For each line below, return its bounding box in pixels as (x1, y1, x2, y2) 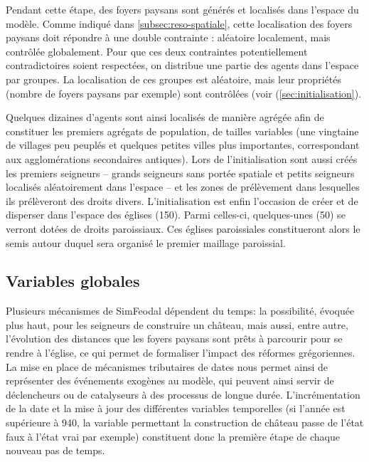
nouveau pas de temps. (6, 443, 105, 458)
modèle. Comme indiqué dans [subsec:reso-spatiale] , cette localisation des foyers (6, 16, 353, 31)
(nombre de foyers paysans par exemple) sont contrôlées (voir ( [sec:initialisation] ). (6, 85, 362, 100)
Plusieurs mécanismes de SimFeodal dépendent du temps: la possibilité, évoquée (6, 303, 355, 318)
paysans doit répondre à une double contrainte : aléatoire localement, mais (6, 30, 331, 45)
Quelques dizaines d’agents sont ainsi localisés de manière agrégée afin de (6, 110, 324, 125)
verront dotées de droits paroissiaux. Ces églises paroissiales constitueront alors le (6, 221, 360, 236)
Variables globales (6, 270, 140, 292)
